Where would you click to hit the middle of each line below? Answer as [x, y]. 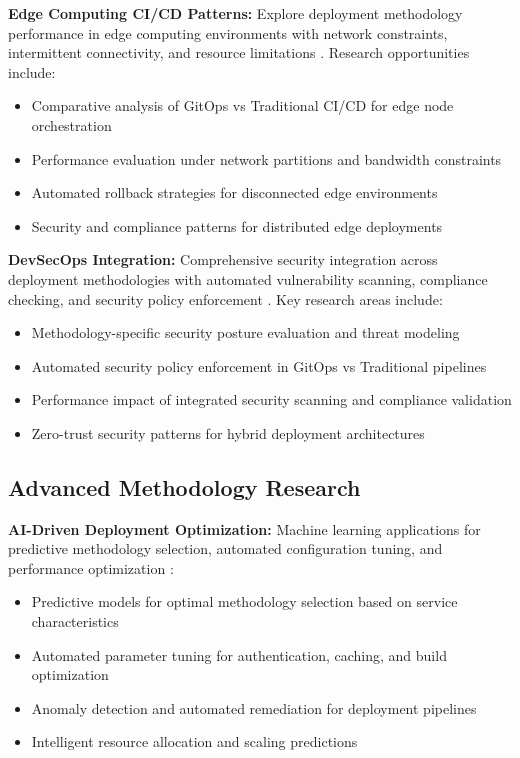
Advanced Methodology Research [184, 486]
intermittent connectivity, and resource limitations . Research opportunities [239, 52]
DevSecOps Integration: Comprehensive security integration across [223, 259]
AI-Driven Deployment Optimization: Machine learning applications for [244, 528]
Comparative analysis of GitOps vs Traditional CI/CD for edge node [242, 105]
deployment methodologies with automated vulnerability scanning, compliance [248, 278]
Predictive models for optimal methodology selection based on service [244, 601]
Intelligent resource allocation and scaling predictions [194, 741]
